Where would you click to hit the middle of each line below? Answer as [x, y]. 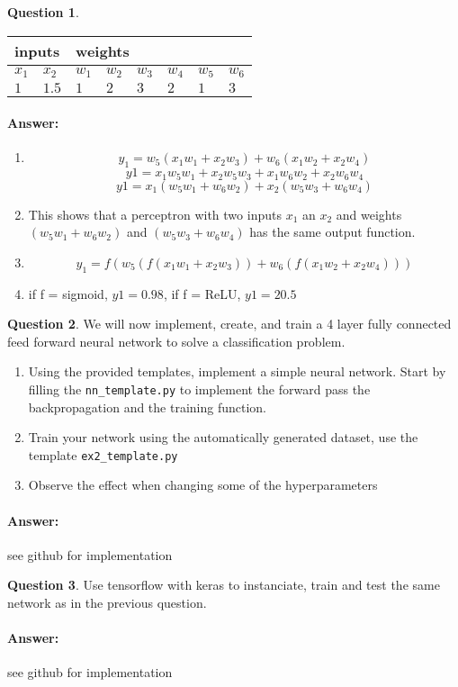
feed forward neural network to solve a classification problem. [176, 341]
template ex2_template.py [103, 454]
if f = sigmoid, [68, 293]
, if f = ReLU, [202, 293]
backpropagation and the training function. [148, 407]
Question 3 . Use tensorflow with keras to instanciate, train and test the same [224, 585]
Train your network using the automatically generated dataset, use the [223, 437]
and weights [369, 214]
